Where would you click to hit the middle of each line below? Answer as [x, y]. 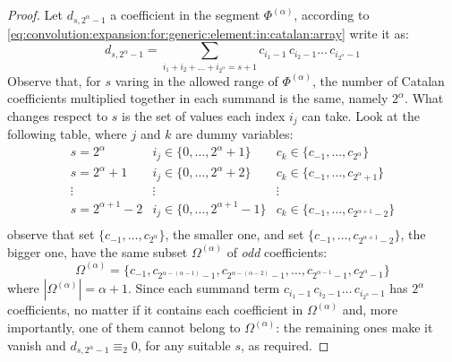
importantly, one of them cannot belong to [124, 327]
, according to [332, 14]
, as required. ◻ [285, 345]
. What [424, 98]
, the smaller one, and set [235, 234]
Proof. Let [35, 14]
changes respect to [58, 115]
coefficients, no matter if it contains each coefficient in [155, 310]
